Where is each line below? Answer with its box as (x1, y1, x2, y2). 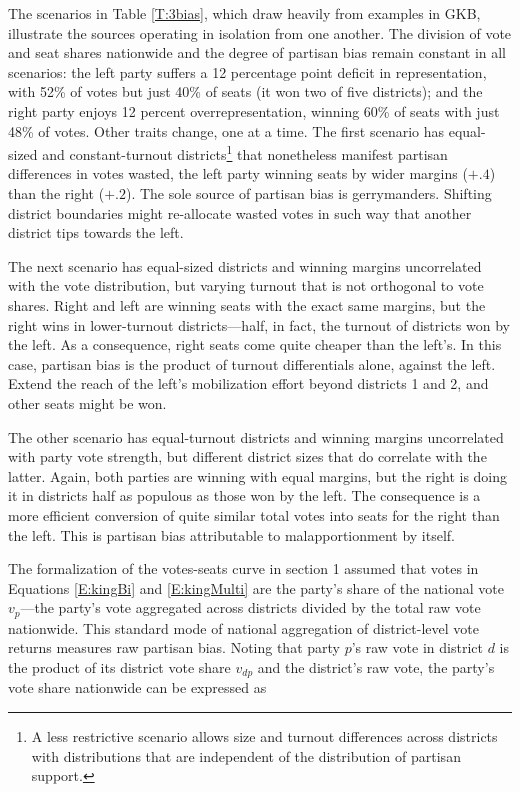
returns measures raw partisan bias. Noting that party (8, 637, 340, 658)
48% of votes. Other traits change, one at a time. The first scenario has (8, 120, 445, 141)
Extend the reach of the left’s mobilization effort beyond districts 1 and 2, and (8, 373, 489, 394)
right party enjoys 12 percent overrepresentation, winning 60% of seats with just (8, 100, 500, 121)
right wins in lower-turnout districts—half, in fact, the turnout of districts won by (8, 314, 510, 335)
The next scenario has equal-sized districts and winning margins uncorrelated (8, 255, 482, 276)
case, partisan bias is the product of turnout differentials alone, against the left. (8, 353, 496, 374)
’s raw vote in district (351, 637, 483, 658)
